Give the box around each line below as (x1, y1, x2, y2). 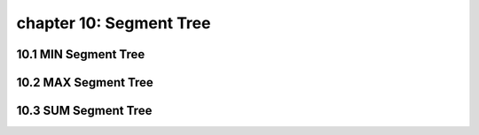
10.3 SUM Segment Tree (16, 103, 153, 118)
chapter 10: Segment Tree (16, 13, 211, 33)
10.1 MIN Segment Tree (16, 47, 145, 62)
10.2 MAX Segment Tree (16, 75, 154, 90)
